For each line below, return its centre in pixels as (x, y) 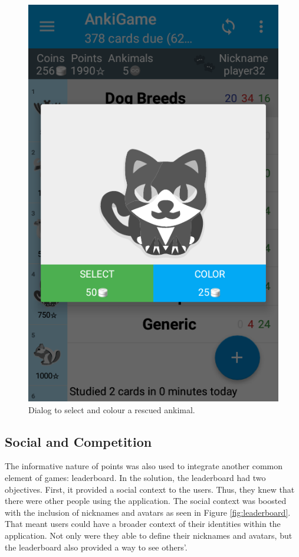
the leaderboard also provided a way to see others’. (96, 547)
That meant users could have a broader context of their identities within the (143, 524)
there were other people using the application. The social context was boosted (146, 501)
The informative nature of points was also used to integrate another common (144, 466)
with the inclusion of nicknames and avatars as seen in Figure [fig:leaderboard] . (148, 512)
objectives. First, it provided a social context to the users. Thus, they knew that (150, 489)
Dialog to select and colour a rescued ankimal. (112, 409)
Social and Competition (78, 441)
